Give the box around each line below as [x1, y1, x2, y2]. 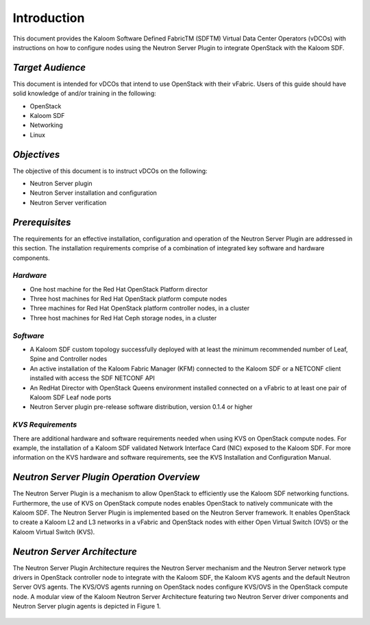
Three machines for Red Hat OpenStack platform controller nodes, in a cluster [29, 304, 250, 312]
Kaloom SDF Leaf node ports [29, 393, 112, 401]
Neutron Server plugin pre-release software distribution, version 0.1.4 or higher [29, 403, 253, 411]
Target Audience [12, 62, 86, 73]
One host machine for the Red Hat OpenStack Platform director [29, 285, 208, 293]
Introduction [12, 10, 85, 25]
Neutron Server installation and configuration [29, 189, 158, 197]
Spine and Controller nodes [29, 355, 108, 363]
